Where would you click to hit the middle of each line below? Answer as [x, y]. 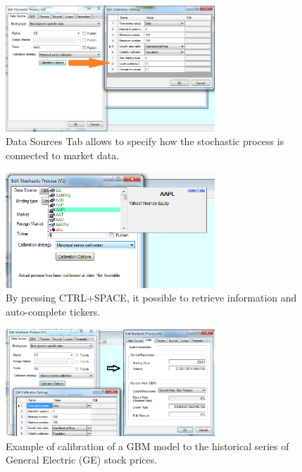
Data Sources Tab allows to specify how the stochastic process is [145, 141]
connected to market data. [63, 155]
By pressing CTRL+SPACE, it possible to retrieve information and [151, 298]
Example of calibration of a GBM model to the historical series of [147, 446]
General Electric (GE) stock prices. [82, 460]
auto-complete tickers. [53, 311]
